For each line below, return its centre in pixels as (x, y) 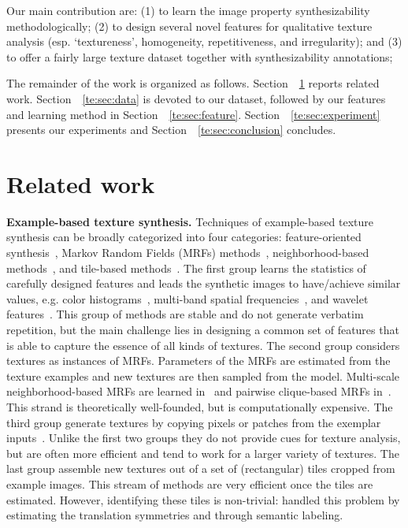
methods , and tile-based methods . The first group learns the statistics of (186, 268)
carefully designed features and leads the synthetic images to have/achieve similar (204, 283)
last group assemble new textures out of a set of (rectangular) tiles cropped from (201, 469)
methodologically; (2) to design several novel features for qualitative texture (189, 26)
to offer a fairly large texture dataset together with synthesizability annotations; (200, 56)
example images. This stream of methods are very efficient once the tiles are (190, 483)
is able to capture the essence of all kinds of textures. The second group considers (203, 345)
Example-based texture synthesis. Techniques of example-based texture (190, 221)
